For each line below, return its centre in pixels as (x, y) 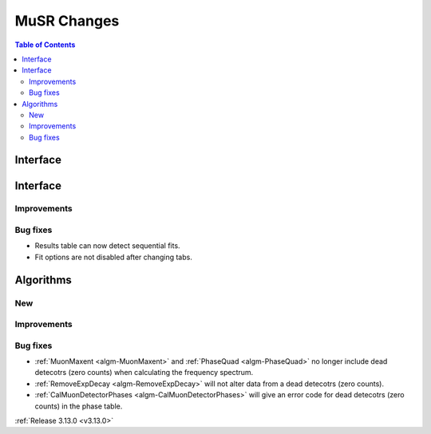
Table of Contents (45, 45)
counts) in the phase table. (79, 406)
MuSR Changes (67, 21)
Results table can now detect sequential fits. (107, 246)
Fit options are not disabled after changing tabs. (114, 257)
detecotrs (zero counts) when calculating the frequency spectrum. (144, 373)
